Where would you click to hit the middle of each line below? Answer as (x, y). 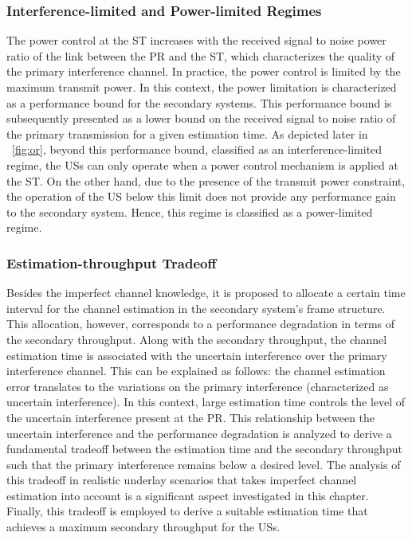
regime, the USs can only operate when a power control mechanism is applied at (202, 164)
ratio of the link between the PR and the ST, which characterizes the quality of (201, 55)
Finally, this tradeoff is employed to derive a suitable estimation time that (187, 511)
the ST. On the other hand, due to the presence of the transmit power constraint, (206, 180)
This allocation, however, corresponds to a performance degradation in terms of (201, 324)
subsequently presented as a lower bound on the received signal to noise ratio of (201, 118)
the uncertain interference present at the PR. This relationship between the (191, 417)
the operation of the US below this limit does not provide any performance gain (201, 196)
